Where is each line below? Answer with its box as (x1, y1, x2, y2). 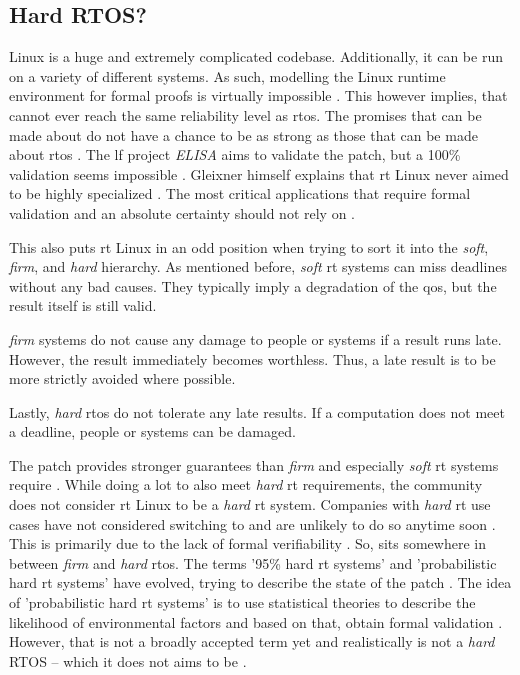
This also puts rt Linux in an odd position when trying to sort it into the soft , (9, 236, 489, 257)
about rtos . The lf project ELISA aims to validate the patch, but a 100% (9, 144, 461, 165)
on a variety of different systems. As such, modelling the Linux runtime (9, 65, 446, 86)
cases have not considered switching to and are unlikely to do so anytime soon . (9, 513, 496, 534)
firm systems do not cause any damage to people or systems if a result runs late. (9, 328, 502, 349)
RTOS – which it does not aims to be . (9, 650, 247, 671)
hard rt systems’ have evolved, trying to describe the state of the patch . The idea (9, 572, 512, 593)
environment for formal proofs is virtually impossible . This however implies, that (9, 85, 508, 106)
